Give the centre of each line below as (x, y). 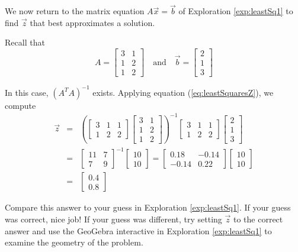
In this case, (27, 92)
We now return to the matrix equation (75, 11)
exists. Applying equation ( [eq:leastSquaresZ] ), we (183, 92)
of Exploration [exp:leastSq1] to (236, 11)
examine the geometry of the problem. (74, 242)
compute (20, 105)
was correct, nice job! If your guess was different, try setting (113, 219)
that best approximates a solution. (92, 22)
